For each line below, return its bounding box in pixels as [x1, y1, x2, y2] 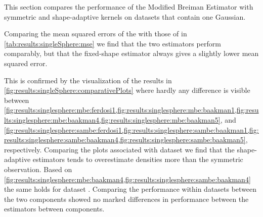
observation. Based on [4, 164, 72, 174]
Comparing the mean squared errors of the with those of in [4, 28, 187, 39]
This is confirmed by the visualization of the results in [4, 75, 172, 85]
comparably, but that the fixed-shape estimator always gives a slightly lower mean [4, 48, 259, 59]
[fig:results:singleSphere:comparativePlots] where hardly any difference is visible [4, 85, 250, 95]
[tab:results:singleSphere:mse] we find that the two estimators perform [4, 38, 221, 48]
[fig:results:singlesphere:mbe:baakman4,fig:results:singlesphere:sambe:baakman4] [4, 174, 251, 184]
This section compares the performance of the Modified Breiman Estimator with [4, 2, 253, 12]
